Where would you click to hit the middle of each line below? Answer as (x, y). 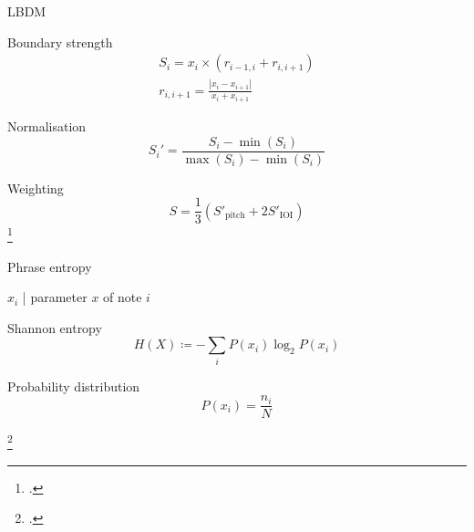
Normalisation (47, 126)
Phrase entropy (50, 266)
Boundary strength (60, 42)
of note (123, 297)
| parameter (55, 297)
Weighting (36, 188)
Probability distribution (74, 386)
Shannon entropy (55, 327)
